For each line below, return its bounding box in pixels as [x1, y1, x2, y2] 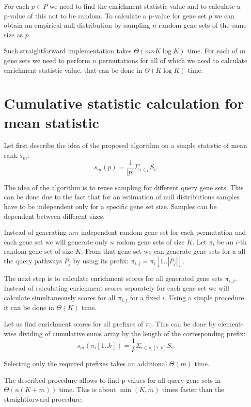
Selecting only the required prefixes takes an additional [4, 358, 167, 369]
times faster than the [162, 384, 224, 394]
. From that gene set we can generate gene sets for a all [81, 246, 246, 256]
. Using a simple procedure [164, 292, 244, 302]
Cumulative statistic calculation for [4, 93, 244, 113]
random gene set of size [4, 246, 73, 256]
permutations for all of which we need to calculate [98, 55, 248, 65]
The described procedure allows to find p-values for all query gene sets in [4, 374, 221, 385]
